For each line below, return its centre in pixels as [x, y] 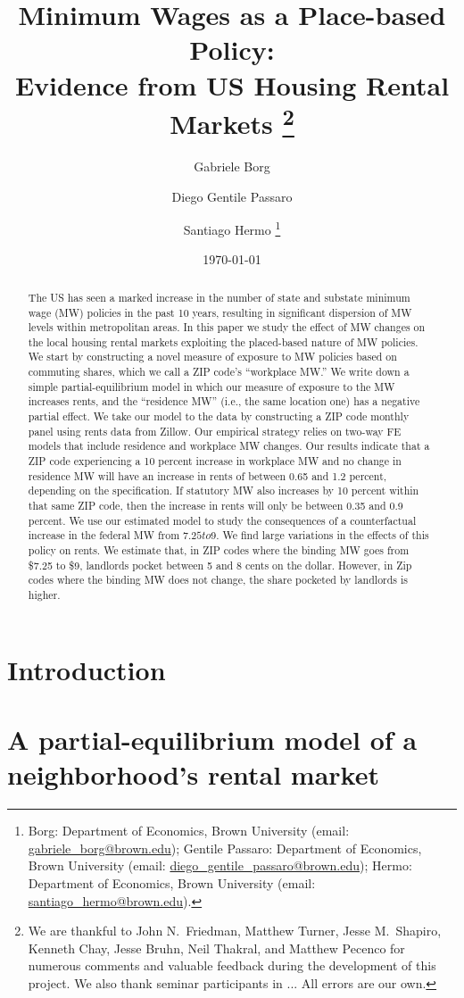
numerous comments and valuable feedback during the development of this [232, 965]
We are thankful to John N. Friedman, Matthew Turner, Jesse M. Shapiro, [235, 931]
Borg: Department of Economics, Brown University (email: [189, 831]
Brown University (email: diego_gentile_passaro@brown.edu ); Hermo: [220, 865]
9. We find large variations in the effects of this [320, 535]
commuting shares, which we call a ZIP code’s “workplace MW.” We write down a [219, 372]
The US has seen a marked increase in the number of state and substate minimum [219, 297]
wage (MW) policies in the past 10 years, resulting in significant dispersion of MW [220, 312]
